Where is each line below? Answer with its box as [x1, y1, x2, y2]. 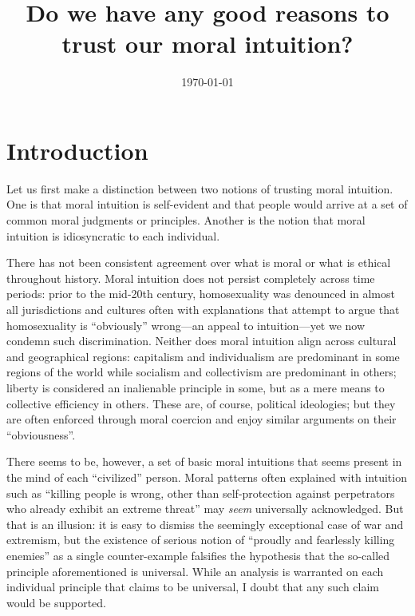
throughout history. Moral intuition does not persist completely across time [6, 269, 375, 286]
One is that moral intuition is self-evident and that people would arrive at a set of [6, 196, 408, 213]
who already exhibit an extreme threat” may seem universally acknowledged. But [6, 500, 404, 517]
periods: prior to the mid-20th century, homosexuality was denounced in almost [6, 285, 395, 302]
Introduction [6, 133, 148, 166]
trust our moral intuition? [61, 27, 354, 60]
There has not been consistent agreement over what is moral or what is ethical [6, 254, 391, 271]
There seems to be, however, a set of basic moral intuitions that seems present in [6, 453, 402, 470]
